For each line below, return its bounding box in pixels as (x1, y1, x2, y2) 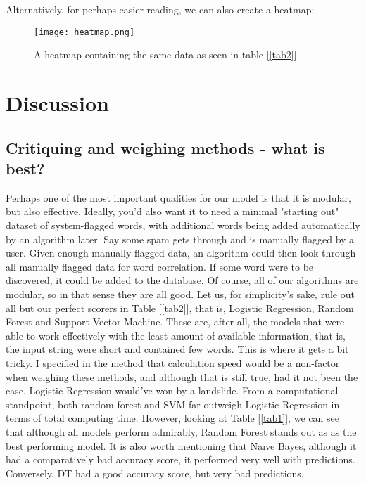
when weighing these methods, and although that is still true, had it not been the (6, 369, 358, 384)
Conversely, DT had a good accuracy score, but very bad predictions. (6, 465, 304, 480)
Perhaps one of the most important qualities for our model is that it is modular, (6, 190, 351, 205)
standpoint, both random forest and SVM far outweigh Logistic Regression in (6, 396, 340, 411)
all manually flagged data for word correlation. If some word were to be (6, 259, 314, 273)
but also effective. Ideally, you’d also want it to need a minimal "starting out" (6, 204, 339, 219)
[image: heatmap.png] (34, 27, 135, 37)
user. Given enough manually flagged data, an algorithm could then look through (6, 245, 356, 260)
